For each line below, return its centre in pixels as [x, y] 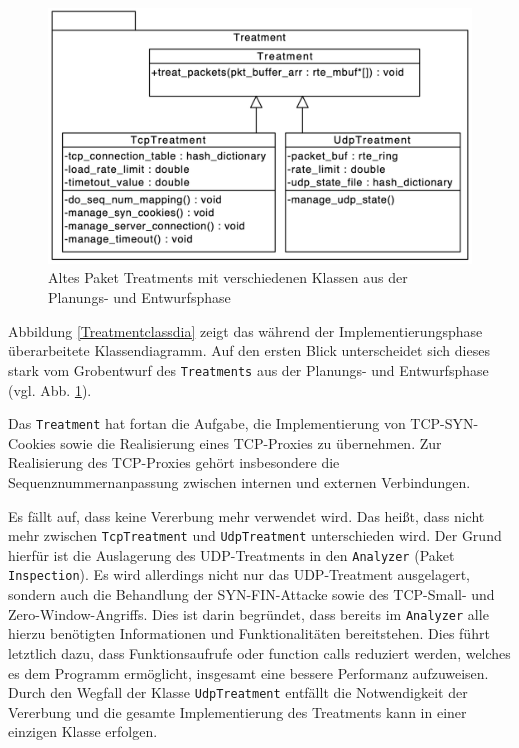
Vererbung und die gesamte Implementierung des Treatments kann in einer [237, 711]
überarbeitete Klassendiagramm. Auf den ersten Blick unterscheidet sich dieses [249, 350]
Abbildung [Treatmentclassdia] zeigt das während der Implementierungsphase [245, 330]
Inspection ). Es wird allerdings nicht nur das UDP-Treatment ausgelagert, [239, 574]
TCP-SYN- [444, 423]
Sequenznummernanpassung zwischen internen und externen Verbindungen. [239, 481]
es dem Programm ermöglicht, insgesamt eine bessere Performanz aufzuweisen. [248, 672]
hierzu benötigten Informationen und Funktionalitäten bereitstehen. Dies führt [249, 633]
